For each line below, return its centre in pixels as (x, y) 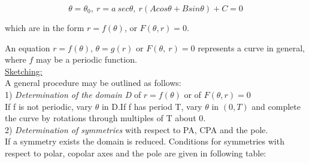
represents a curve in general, (251, 47)
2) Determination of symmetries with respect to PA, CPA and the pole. (137, 129)
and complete (276, 106)
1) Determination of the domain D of (73, 94)
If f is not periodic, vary (49, 106)
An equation (28, 47)
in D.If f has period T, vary (152, 106)
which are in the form (45, 27)
